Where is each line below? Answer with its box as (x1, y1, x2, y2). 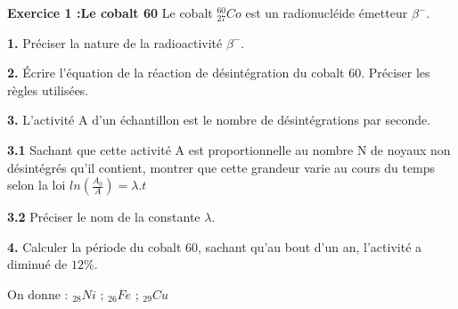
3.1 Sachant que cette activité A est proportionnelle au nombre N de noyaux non (7, 140, 451, 159)
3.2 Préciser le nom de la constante (7, 207, 200, 226)
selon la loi (7, 175, 66, 194)
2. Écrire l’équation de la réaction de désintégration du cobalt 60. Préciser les (7, 63, 430, 82)
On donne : (7, 284, 69, 303)
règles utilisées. (7, 80, 89, 99)
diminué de (7, 255, 68, 273)
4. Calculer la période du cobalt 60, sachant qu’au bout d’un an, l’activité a (7, 237, 422, 256)
